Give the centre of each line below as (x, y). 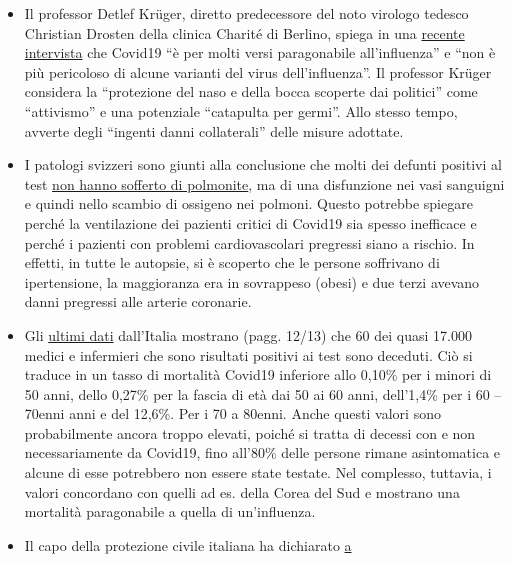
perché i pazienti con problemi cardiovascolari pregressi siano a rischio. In (249, 242)
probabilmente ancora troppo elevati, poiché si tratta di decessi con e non (250, 432)
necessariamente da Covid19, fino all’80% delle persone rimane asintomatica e (262, 452)
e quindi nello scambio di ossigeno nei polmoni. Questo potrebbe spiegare (248, 203)
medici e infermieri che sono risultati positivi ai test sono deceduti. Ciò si (248, 354)
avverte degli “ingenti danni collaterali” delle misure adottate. (214, 130)
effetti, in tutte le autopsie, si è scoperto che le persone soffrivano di (232, 262)
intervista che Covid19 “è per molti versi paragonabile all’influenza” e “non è (260, 52)
